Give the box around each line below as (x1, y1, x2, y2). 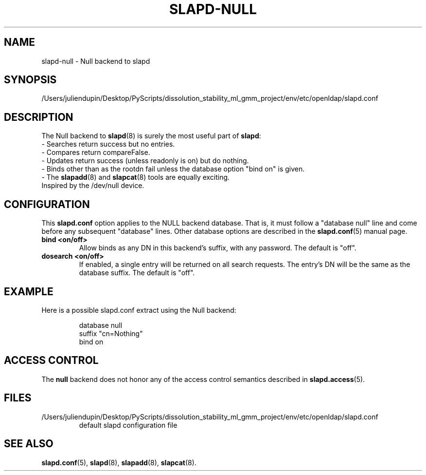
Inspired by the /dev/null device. (41, 181, 144, 190)
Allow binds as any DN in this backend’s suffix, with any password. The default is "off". (79, 244, 356, 252)
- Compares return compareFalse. (41, 148, 150, 157)
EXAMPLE (4, 285, 53, 298)
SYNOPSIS (4, 74, 57, 86)
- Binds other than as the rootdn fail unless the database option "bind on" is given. (41, 165, 305, 173)
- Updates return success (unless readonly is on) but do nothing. (41, 156, 249, 165)
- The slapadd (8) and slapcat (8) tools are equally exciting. (41, 173, 230, 182)
